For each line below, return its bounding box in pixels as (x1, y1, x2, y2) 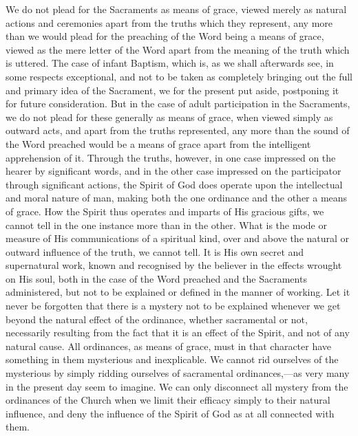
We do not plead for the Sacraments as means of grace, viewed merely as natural (6, 2, 347, 16)
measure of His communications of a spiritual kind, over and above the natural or (6, 231, 350, 246)
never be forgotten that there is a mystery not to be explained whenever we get (6, 298, 341, 313)
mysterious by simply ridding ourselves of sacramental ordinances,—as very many (6, 366, 350, 380)
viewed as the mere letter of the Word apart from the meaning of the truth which (6, 42, 350, 56)
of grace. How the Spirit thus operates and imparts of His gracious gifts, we (6, 204, 324, 218)
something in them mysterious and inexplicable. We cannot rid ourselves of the (6, 352, 339, 367)
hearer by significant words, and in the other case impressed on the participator (6, 164, 341, 178)
